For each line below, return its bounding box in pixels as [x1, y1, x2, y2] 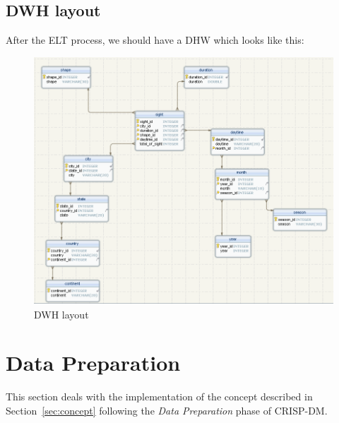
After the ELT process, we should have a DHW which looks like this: [6, 32, 304, 47]
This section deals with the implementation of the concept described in [6, 389, 313, 404]
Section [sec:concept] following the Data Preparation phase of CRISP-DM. [6, 403, 328, 417]
